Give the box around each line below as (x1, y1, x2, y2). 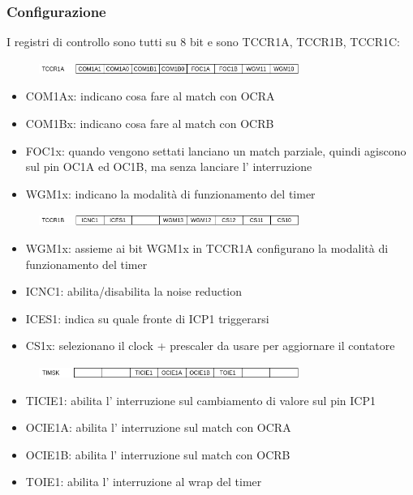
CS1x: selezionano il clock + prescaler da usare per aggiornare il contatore (25, 337, 395, 354)
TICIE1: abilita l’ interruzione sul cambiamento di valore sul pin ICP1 (25, 391, 376, 408)
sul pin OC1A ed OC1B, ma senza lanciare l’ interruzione (25, 158, 312, 175)
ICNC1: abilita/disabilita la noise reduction (25, 283, 243, 300)
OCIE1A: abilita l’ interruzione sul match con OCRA (25, 419, 291, 436)
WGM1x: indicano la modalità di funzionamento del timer (25, 185, 316, 202)
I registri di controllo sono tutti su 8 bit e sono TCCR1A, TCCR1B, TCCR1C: (6, 33, 400, 50)
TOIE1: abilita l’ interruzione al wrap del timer (25, 473, 262, 490)
